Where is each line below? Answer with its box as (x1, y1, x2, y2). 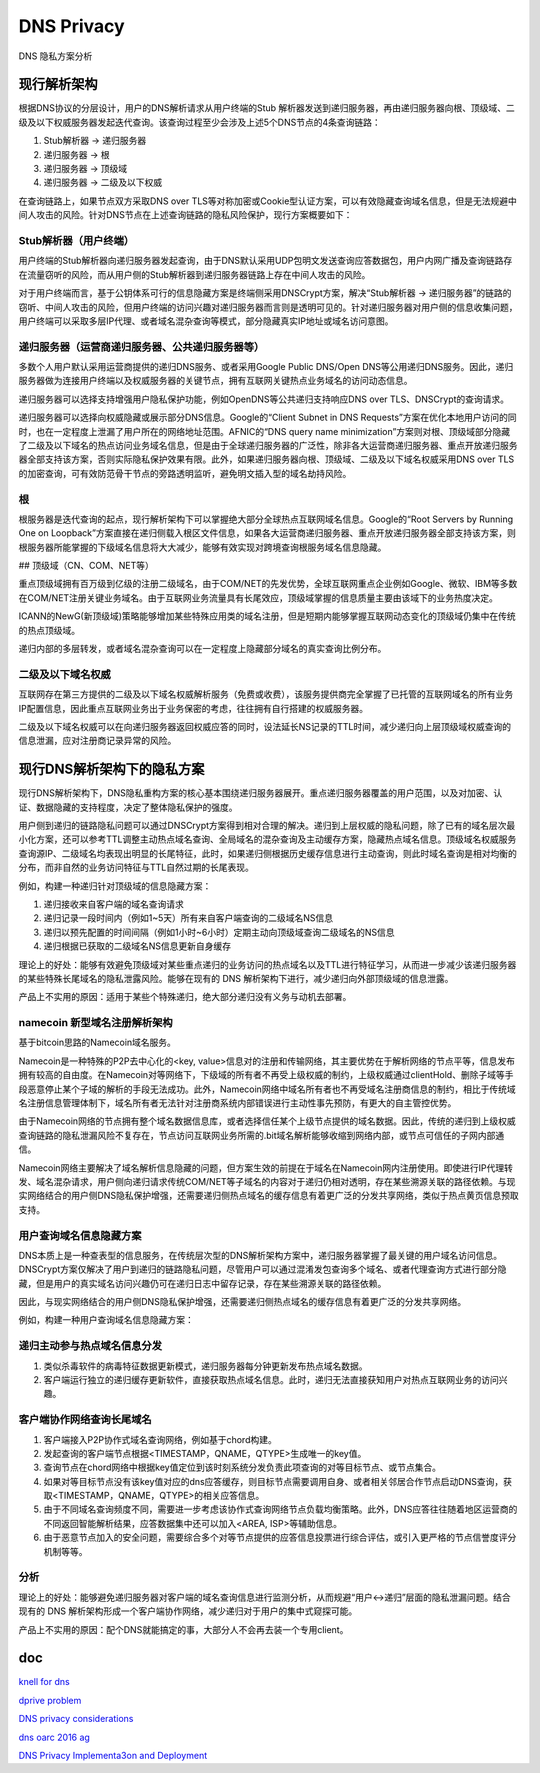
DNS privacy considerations (18, 1713, 134, 1725)
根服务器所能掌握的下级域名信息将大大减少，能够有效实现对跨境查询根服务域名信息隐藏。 (18, 541, 387, 553)
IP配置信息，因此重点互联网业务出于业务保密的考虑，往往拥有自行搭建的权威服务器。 (18, 702, 369, 714)
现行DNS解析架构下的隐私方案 (18, 761, 205, 778)
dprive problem (18, 1694, 82, 1706)
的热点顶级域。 (18, 624, 80, 636)
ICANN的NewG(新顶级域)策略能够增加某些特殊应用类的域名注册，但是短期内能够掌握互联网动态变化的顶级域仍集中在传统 (18, 610, 517, 622)
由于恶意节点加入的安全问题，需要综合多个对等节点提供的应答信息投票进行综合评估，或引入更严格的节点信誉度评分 (43, 1531, 517, 1544)
